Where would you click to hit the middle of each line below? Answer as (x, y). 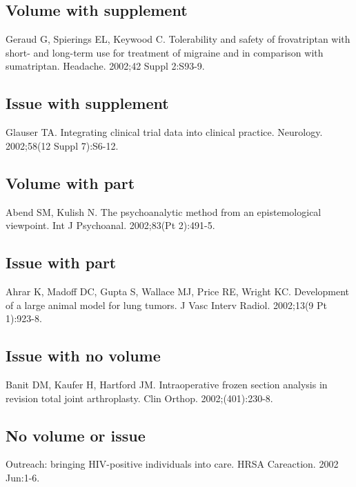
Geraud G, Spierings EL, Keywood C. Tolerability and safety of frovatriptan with (178, 39)
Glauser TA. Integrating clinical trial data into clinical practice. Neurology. (164, 132)
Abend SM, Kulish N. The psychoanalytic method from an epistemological (164, 211)
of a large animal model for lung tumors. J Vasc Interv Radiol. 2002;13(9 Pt (167, 305)
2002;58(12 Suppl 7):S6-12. (62, 145)
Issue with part (61, 262)
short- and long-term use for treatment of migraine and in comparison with (165, 52)
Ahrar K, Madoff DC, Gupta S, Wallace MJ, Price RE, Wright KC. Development (178, 291)
